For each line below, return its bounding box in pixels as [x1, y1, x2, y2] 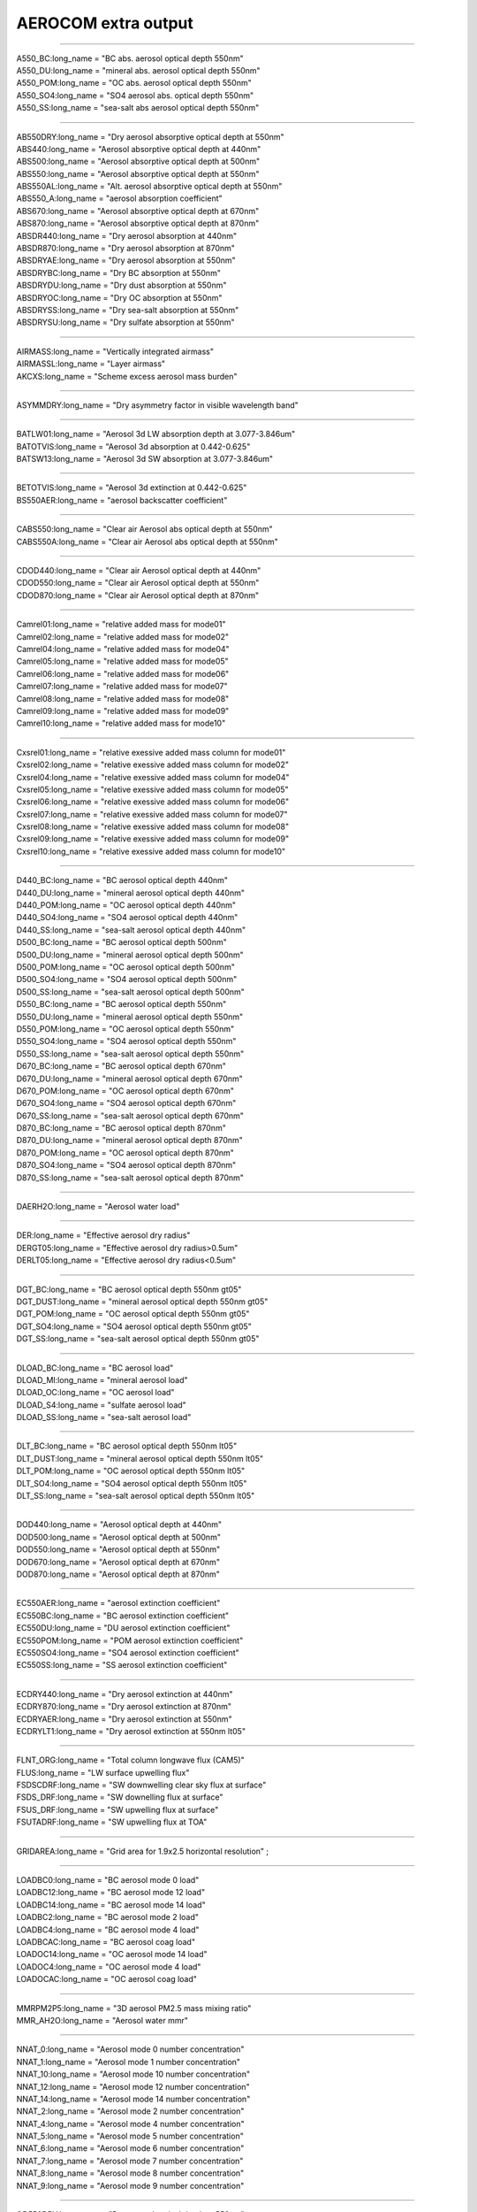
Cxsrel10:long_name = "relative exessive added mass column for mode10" [16, 846, 286, 856]
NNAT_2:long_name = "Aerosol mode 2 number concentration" [16, 2106, 245, 2116]
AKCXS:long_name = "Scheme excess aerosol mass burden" [16, 371, 238, 381]
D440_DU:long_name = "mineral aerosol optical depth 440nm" [16, 887, 245, 898]
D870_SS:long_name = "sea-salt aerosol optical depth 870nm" [16, 1172, 245, 1183]
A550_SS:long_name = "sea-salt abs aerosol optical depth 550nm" [16, 103, 260, 113]
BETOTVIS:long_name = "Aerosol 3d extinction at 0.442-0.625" [16, 482, 247, 493]
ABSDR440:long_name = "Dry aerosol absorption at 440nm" [16, 230, 238, 241]
